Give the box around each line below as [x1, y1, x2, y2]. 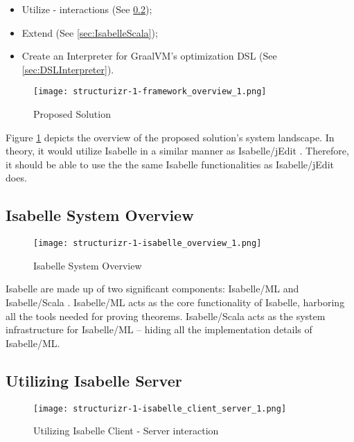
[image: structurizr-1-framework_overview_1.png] [33, 87, 267, 97]
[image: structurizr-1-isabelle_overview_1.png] [33, 238, 262, 249]
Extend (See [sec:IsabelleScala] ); [21, 25, 158, 39]
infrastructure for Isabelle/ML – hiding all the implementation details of [6, 322, 312, 337]
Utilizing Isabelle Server [6, 369, 182, 391]
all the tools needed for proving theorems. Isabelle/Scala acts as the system [6, 308, 326, 323]
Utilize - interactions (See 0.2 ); [21, 2, 152, 16]
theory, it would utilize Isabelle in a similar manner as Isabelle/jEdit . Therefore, [6, 143, 349, 158]
